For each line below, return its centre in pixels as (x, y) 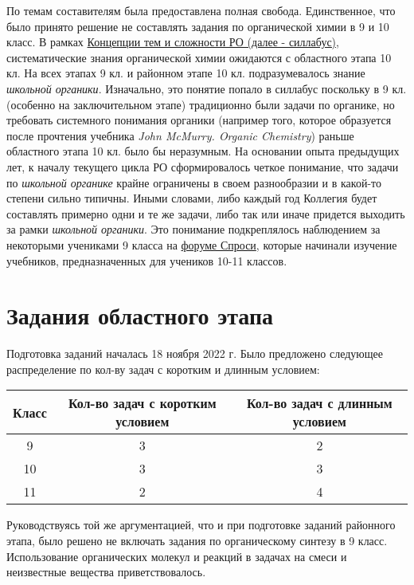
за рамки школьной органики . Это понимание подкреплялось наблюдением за (193, 229)
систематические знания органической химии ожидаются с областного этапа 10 (199, 57)
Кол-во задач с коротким (143, 403)
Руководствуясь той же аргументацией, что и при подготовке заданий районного (201, 525)
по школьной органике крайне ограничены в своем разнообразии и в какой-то (194, 182)
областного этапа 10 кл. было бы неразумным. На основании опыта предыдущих (203, 151)
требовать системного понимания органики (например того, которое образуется (199, 120)
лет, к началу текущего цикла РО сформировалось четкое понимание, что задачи (203, 166)
